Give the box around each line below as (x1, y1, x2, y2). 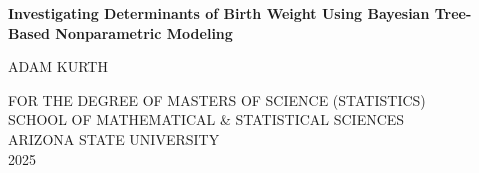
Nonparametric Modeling (55, 22, 233, 43)
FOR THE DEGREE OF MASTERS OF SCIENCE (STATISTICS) (8, 89, 426, 110)
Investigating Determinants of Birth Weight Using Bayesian (8, 3, 430, 23)
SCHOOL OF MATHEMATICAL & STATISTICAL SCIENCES (8, 109, 405, 130)
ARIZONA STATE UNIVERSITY (8, 128, 220, 149)
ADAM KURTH (8, 56, 108, 77)
